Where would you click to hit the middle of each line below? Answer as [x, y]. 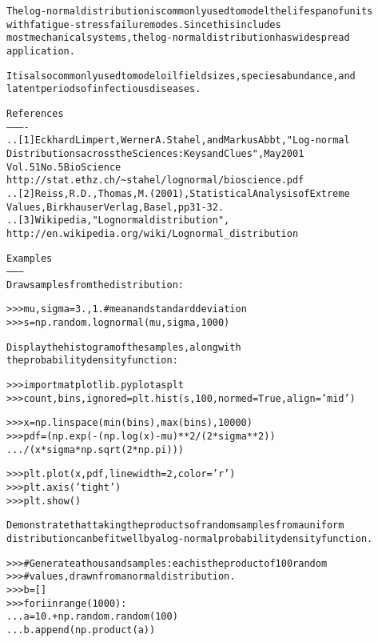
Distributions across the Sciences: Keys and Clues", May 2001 [155, 153]
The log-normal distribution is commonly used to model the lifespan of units [190, 11]
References [35, 113]
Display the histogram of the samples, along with [124, 347]
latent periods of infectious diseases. [104, 89]
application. [41, 51]
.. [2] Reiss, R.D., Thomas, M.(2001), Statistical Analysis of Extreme [178, 193]
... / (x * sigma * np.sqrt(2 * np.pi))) [95, 449]
